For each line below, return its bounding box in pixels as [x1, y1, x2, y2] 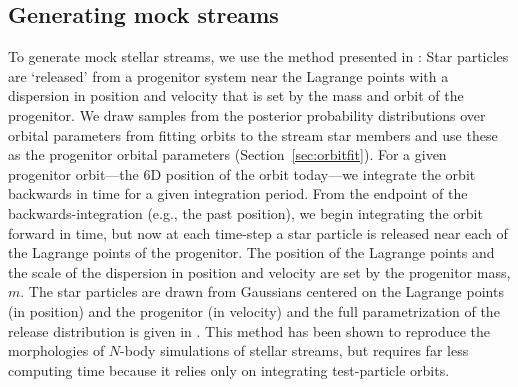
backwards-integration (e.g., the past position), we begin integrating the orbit [8, 202, 483, 223]
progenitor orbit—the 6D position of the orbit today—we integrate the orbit [8, 163, 476, 184]
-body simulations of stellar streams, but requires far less [120, 340, 469, 361]
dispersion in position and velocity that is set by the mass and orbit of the [8, 85, 464, 106]
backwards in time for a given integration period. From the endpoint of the [8, 183, 468, 204]
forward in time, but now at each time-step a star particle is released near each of [8, 222, 508, 243]
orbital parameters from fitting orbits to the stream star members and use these [8, 124, 498, 145]
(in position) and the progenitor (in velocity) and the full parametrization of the [8, 300, 500, 321]
